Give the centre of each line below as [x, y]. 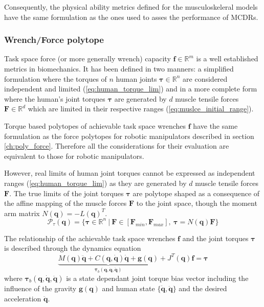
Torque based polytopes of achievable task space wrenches [95, 125]
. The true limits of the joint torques [67, 193]
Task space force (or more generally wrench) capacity [87, 58]
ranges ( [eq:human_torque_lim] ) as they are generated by [95, 183]
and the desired [203, 288]
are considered [205, 78]
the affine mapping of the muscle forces [65, 203]
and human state [128, 288]
